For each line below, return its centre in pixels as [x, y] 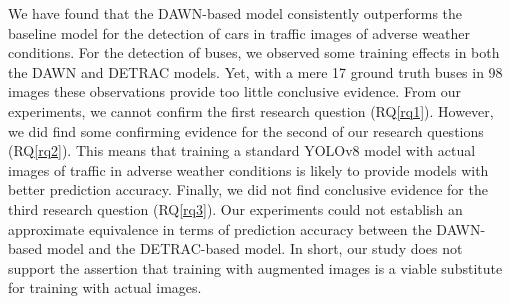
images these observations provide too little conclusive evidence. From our [234, 91]
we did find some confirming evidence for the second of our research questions [246, 130]
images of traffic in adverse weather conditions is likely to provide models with [248, 169]
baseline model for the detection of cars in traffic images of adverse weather [239, 32]
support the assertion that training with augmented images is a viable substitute [255, 267]
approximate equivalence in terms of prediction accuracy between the [220, 228]
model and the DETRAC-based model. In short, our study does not [254, 248]
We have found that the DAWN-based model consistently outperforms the [235, 13]
